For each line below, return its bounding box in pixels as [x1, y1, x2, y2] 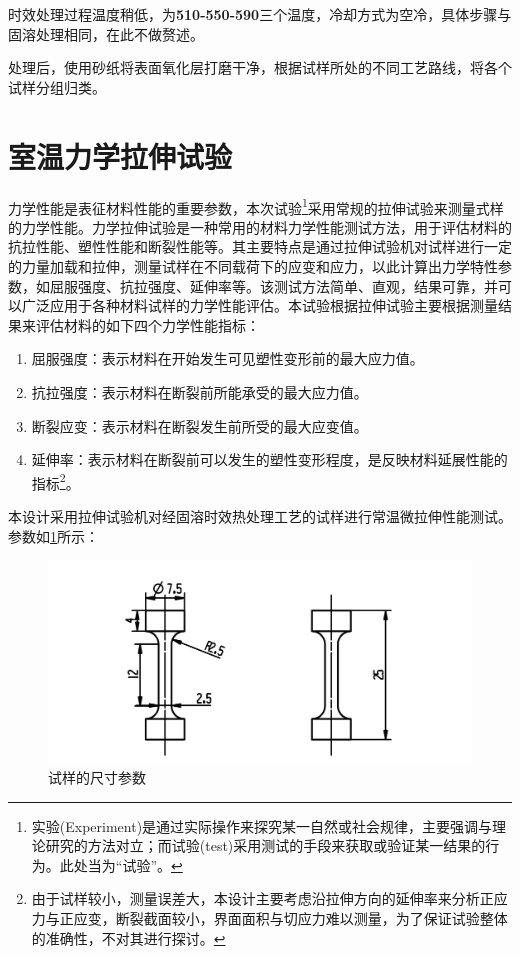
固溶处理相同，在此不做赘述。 [8, 23, 204, 44]
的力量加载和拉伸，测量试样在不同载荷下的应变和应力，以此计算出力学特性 [8, 255, 498, 276]
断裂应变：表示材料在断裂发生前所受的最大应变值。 [31, 415, 368, 436]
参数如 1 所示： [8, 525, 99, 546]
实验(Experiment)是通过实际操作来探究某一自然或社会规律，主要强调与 [31, 815, 493, 836]
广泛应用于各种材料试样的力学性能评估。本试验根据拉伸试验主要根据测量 [21, 295, 498, 316]
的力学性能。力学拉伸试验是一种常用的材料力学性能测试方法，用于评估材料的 [8, 216, 512, 237]
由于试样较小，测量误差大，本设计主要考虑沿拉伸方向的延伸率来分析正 [31, 888, 494, 909]
